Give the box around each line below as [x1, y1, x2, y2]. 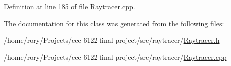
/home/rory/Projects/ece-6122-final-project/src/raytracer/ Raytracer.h [4, 35, 220, 45]
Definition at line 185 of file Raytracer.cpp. [4, 1, 135, 11]
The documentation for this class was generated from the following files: [4, 18, 224, 28]
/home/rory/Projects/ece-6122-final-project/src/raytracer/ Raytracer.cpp [4, 51, 227, 62]
